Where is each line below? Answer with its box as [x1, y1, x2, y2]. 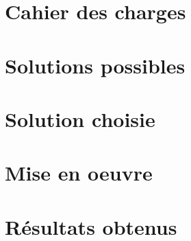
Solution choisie [5, 104, 155, 133]
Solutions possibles [5, 51, 186, 79]
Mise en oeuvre [5, 159, 153, 187]
